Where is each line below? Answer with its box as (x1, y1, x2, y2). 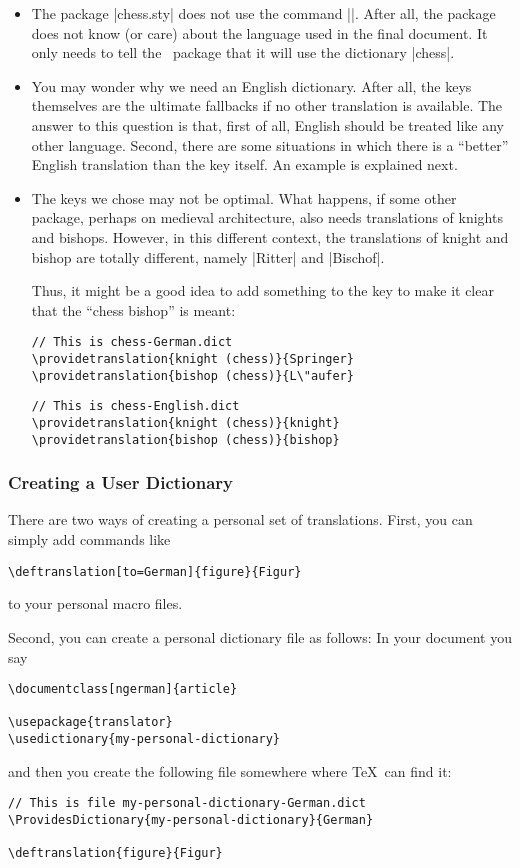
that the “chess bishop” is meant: (31, 299, 236, 320)
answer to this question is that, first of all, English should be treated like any (31, 114, 505, 135)
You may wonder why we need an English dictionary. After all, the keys (31, 75, 472, 96)
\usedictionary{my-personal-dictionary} (8, 732, 281, 747)
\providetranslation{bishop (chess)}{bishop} (31, 432, 340, 447)
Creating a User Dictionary (8, 470, 233, 495)
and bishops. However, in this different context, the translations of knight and (31, 226, 509, 247)
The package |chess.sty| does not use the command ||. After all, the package (31, 3, 496, 23)
